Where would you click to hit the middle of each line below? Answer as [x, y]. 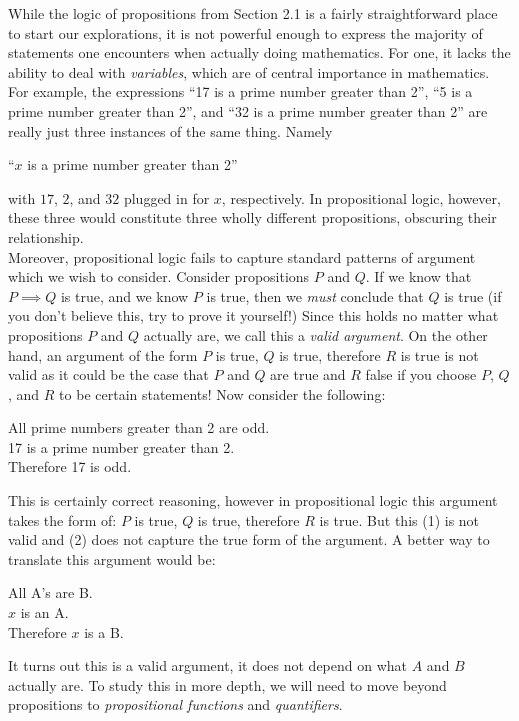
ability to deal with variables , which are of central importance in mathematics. [249, 71]
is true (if [473, 295]
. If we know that [418, 276]
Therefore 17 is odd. [70, 466]
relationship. [46, 236]
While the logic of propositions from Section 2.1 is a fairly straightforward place [253, 13]
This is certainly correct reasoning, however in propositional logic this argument [253, 500]
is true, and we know [124, 295]
